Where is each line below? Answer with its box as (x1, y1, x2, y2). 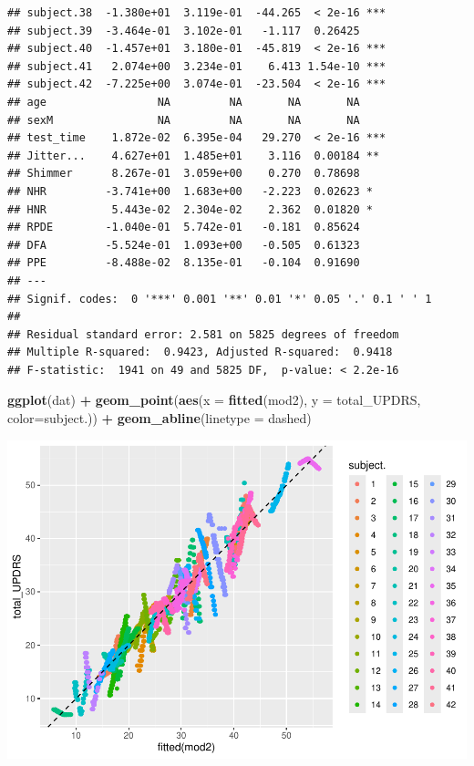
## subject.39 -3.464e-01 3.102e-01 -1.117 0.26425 (7, 24, 360, 37)
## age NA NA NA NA (7, 95, 360, 109)
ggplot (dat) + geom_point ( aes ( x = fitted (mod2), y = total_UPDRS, (7, 390, 421, 409)
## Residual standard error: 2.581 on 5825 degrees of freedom (7, 327, 399, 341)
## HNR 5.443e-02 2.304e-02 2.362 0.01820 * (7, 202, 373, 216)
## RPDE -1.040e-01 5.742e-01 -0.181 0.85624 (7, 221, 360, 234)
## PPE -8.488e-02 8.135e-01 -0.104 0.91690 (7, 256, 360, 270)
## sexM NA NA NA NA (7, 113, 360, 127)
